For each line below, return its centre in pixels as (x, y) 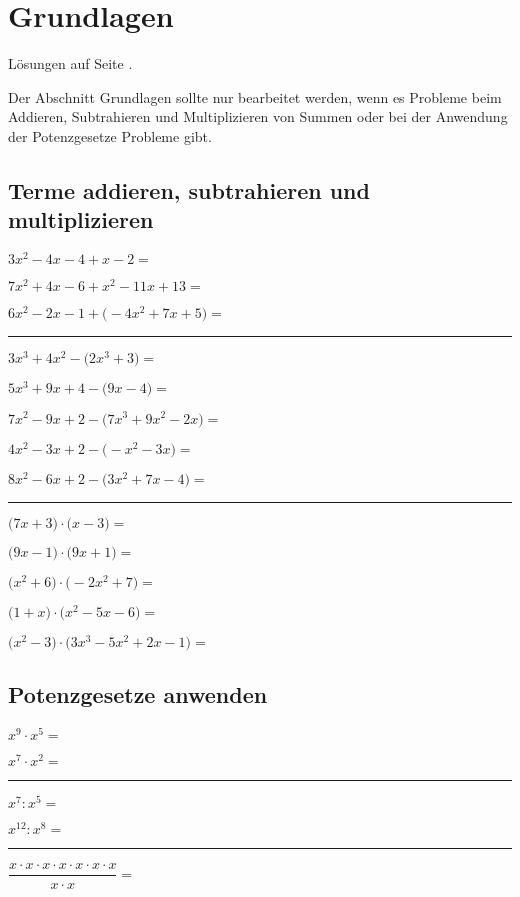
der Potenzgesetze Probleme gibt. (110, 135)
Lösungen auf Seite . (70, 63)
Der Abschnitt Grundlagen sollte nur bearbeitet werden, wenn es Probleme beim (255, 96)
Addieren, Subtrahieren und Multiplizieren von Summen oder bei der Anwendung (258, 116)
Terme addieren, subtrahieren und (189, 189)
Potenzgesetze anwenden (138, 694)
